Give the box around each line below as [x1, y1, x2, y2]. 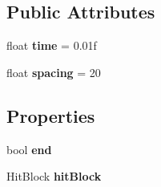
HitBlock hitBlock [6, 168, 102, 185]
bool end [6, 140, 52, 157]
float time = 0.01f [6, 37, 97, 54]
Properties [6, 103, 95, 128]
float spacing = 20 [6, 63, 101, 80]
